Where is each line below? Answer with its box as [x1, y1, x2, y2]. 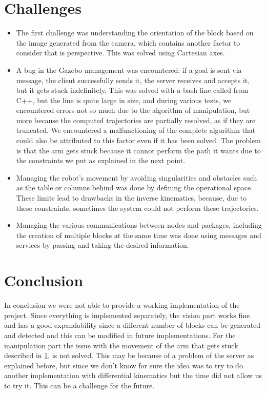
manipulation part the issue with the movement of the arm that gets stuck [4, 340, 238, 350]
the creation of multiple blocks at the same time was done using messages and [16, 229, 261, 240]
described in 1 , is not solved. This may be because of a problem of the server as [4, 350, 254, 361]
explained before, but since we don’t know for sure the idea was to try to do [4, 360, 243, 370]
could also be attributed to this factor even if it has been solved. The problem [16, 135, 261, 146]
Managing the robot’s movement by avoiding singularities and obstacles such [16, 172, 257, 183]
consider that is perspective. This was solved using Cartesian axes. [16, 47, 225, 58]
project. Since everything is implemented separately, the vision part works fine [4, 309, 250, 320]
